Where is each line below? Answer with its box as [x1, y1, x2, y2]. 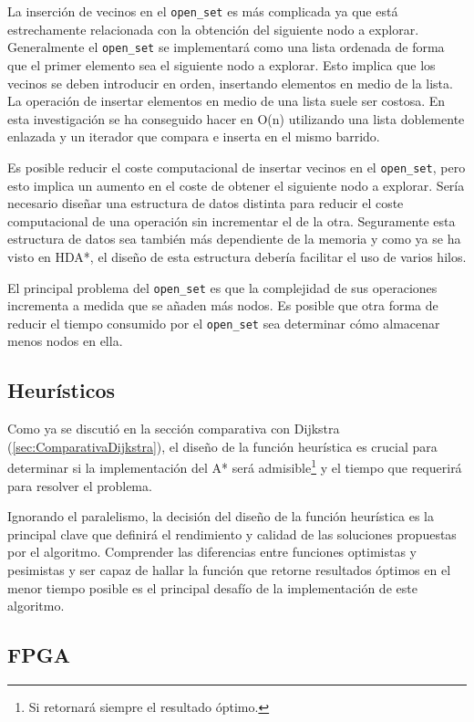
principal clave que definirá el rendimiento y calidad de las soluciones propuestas [7, 524, 457, 543]
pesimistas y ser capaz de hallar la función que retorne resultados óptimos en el [7, 560, 451, 580]
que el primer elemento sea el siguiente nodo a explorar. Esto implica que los [7, 55, 436, 74]
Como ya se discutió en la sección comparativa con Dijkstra [7, 419, 340, 438]
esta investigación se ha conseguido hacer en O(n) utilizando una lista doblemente [7, 109, 465, 128]
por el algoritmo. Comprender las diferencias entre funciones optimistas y [7, 542, 417, 561]
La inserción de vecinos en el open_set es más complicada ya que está [7, 2, 398, 20]
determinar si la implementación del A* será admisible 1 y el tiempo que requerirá [7, 455, 462, 477]
